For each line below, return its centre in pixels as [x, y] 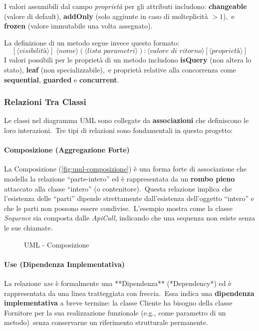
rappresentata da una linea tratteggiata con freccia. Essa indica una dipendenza [129, 293]
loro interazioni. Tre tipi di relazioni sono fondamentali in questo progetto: [119, 130]
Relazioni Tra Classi [45, 102]
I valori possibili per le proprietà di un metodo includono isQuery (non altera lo [128, 60]
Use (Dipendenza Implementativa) [64, 264]
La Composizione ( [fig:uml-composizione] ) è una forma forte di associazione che [125, 169]
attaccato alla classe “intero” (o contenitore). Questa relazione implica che [118, 188]
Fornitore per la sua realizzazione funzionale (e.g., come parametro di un [115, 312]
